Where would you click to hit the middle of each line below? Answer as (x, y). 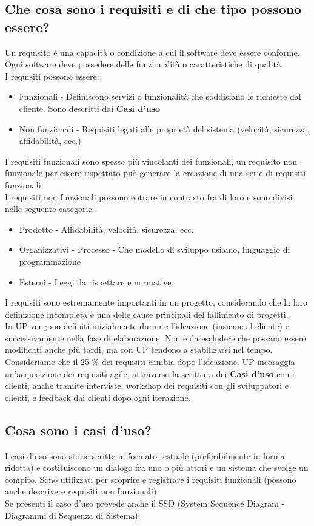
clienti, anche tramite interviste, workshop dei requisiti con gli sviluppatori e (147, 385)
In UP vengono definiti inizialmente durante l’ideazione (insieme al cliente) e (147, 326)
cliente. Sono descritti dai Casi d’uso (90, 108)
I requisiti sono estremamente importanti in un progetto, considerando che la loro (156, 302)
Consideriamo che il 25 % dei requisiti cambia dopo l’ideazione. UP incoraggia (150, 362)
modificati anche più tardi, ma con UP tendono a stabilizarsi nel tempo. (139, 350)
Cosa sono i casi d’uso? (78, 430)
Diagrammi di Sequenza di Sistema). (73, 515)
